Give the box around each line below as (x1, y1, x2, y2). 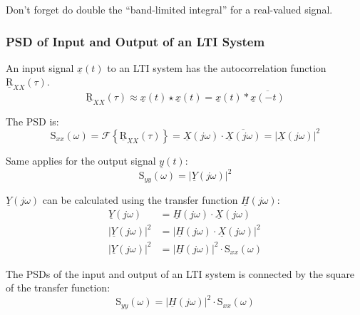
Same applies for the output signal (6, 153, 156, 167)
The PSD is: (6, 113, 59, 128)
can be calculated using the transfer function (42, 192, 238, 207)
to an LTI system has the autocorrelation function (107, 60, 326, 75)
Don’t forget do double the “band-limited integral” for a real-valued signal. (6, 2, 333, 16)
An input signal (6, 60, 74, 75)
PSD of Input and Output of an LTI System (6, 32, 265, 50)
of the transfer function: (6, 280, 110, 295)
